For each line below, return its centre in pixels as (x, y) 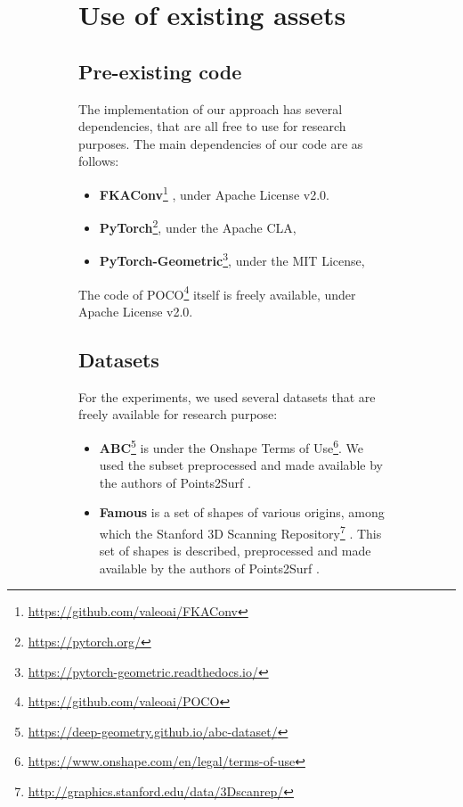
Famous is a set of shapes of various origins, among (242, 512)
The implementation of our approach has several (211, 108)
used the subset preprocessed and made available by (241, 465)
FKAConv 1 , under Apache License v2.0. (214, 193)
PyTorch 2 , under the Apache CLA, (198, 226)
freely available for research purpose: (178, 414)
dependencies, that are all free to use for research (212, 126)
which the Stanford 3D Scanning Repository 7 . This (240, 531)
